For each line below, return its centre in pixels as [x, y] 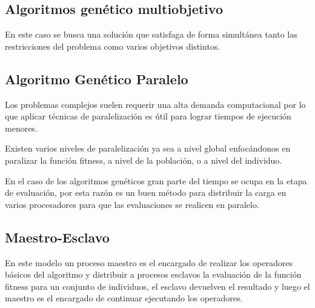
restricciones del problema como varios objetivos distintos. [113, 46]
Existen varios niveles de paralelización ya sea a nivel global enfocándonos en [148, 148]
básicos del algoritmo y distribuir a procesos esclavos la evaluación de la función [153, 274]
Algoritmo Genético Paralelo [97, 79]
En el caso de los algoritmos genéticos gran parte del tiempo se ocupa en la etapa [156, 180]
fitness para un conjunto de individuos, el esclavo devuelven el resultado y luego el [157, 286]
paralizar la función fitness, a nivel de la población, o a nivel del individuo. [144, 160]
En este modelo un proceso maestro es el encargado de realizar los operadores [149, 262]
